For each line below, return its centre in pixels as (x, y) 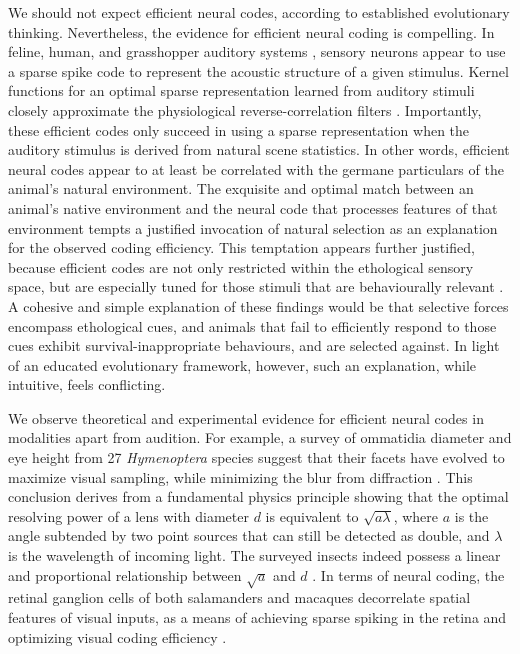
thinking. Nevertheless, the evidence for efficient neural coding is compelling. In (251, 31)
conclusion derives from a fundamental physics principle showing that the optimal (258, 496)
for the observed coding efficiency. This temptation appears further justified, (241, 247)
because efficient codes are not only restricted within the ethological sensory (241, 266)
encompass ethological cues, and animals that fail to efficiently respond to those (252, 325)
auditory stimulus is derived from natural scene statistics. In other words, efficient (259, 149)
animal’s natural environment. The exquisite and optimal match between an (241, 188)
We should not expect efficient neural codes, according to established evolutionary (259, 12)
